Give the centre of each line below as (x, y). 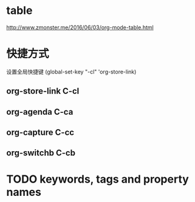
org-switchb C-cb (41, 153)
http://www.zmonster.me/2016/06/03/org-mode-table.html (80, 27)
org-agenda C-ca (40, 112)
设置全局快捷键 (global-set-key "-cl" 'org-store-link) (71, 72)
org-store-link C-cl (43, 91)
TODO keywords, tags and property (98, 179)
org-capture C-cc (40, 133)
